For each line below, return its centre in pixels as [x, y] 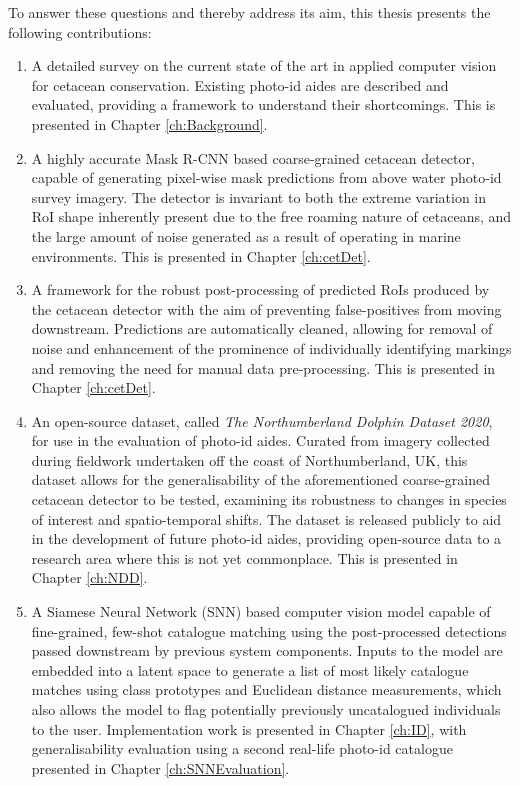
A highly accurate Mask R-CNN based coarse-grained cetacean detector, [253, 157]
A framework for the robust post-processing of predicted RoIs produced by [260, 289]
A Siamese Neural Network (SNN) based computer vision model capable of [261, 611]
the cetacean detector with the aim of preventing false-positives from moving [266, 308]
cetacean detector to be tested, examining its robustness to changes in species [269, 499]
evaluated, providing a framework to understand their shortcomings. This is [263, 104]
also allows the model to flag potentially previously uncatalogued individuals [266, 709]
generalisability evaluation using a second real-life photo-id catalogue [242, 748]
